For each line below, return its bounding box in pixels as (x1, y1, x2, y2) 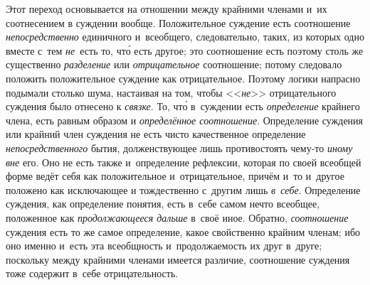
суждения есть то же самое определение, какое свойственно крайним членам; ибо (6, 224, 361, 239)
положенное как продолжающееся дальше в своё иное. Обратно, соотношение (6, 210, 349, 225)
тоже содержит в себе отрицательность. (6, 266, 179, 281)
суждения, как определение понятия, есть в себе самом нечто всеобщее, (6, 196, 320, 211)
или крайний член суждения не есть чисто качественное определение (6, 127, 306, 141)
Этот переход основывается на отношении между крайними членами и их (6, 1, 327, 16)
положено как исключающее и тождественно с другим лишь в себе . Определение (6, 182, 361, 197)
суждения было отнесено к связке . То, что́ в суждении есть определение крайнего (6, 99, 360, 114)
